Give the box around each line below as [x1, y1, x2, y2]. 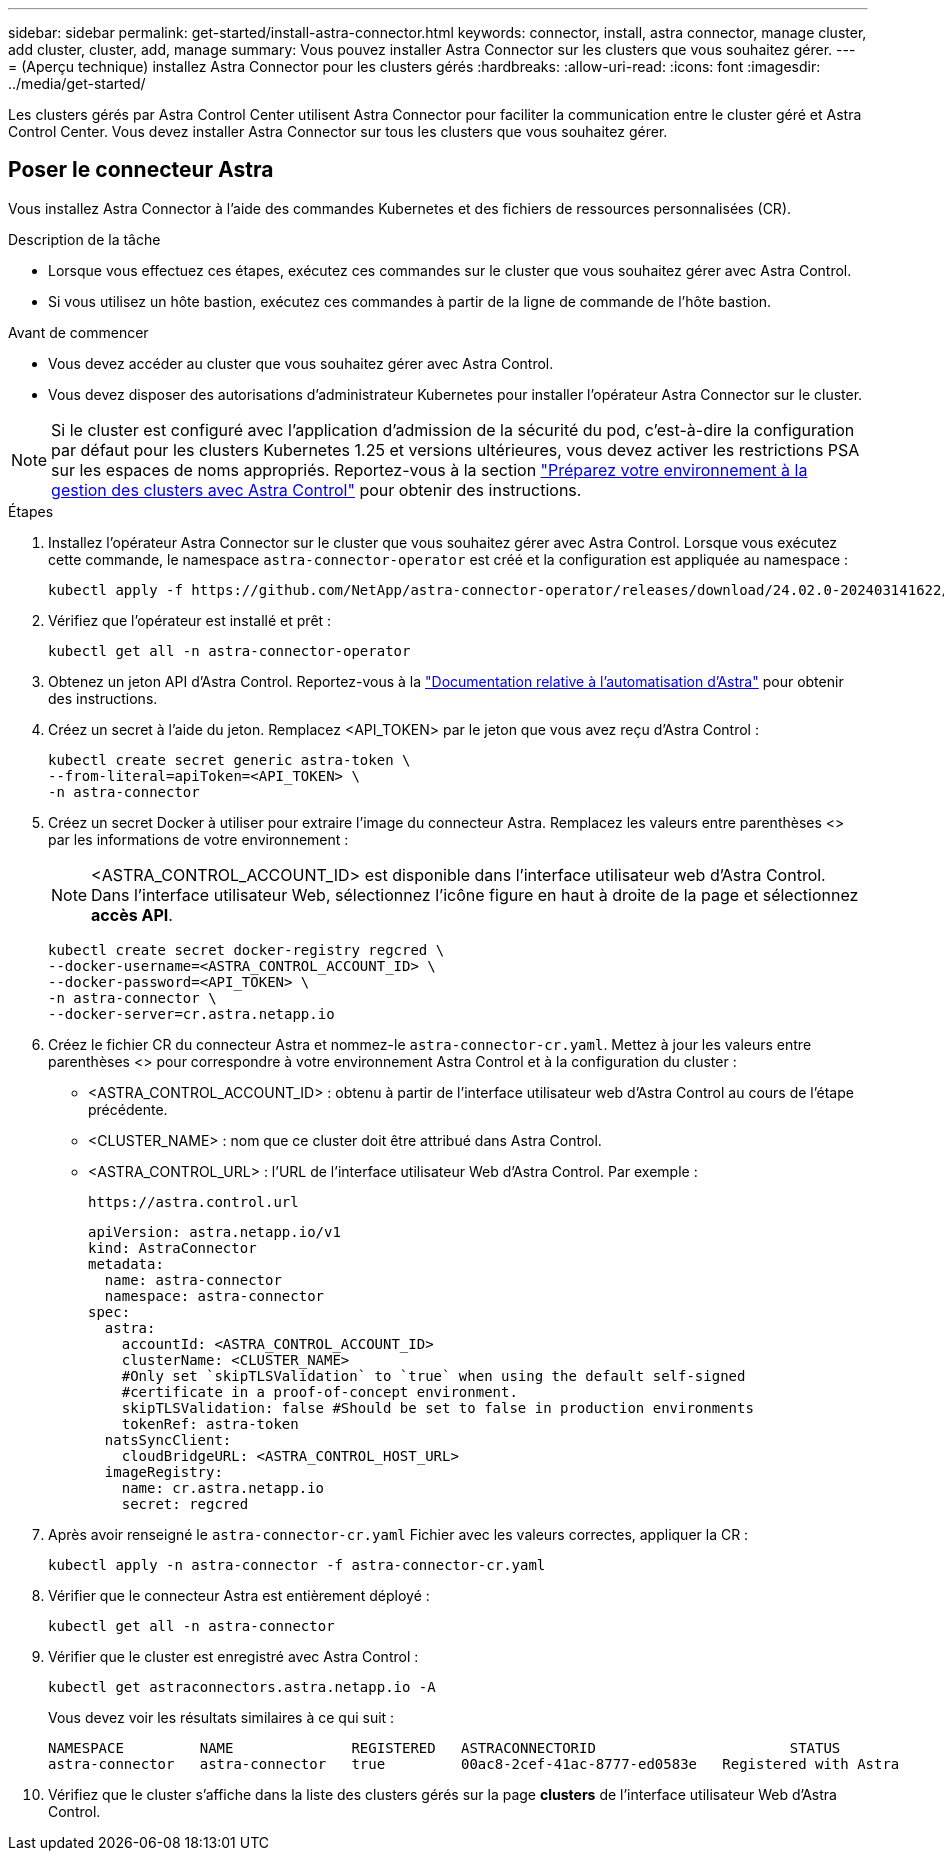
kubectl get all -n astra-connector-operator [48, 642, 411, 659]
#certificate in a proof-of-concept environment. [121, 1383, 518, 1400]
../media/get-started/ [8, 75, 146, 92]
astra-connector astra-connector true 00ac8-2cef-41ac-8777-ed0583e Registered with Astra [48, 1755, 900, 1772]
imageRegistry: [104, 1463, 223, 1480]
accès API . [91, 904, 173, 925]
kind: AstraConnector [88, 1239, 257, 1256]
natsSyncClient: [104, 1431, 232, 1448]
